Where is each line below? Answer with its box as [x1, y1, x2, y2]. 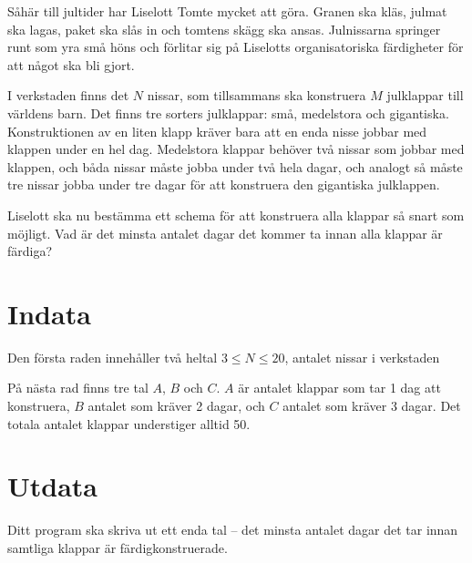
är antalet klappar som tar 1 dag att [238, 378, 441, 397]
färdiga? [7, 241, 53, 261]
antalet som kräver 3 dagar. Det [282, 396, 461, 415]
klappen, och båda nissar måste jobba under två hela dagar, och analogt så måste [7, 157, 463, 176]
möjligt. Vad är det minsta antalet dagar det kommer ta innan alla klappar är [7, 223, 443, 242]
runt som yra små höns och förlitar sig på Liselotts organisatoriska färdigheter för [7, 37, 464, 56]
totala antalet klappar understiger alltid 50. [7, 414, 251, 433]
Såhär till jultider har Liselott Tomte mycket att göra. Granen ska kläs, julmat [7, 2, 447, 20]
